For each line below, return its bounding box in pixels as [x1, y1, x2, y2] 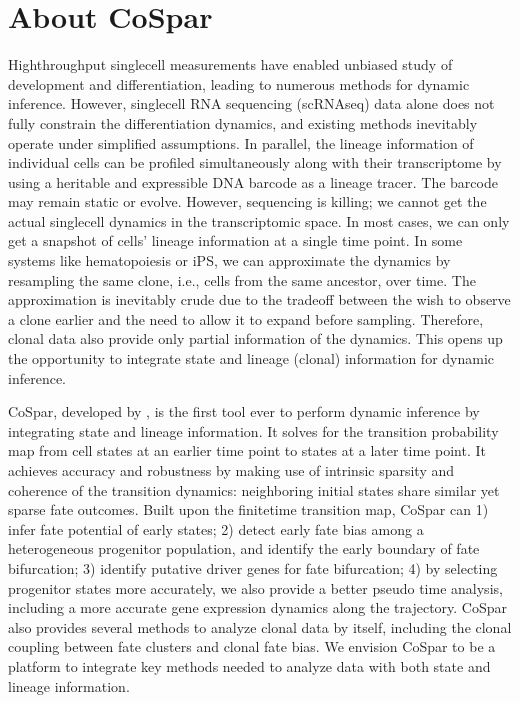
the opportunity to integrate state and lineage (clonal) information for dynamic [8, 348, 495, 369]
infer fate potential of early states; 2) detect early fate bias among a [8, 518, 424, 539]
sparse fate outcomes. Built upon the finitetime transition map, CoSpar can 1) [8, 499, 489, 520]
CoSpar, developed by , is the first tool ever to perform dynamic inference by [8, 401, 480, 422]
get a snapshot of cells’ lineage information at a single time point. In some [8, 230, 463, 251]
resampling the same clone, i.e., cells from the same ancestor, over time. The [8, 269, 476, 290]
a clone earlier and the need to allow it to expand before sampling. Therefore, [8, 308, 484, 329]
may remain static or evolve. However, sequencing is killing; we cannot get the [8, 191, 487, 212]
